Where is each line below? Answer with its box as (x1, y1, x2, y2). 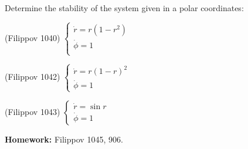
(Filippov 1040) (5, 31, 60, 43)
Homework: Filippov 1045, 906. (5, 133, 123, 145)
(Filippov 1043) (5, 105, 60, 117)
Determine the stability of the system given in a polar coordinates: (5, 2, 244, 13)
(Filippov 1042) (5, 70, 60, 83)
